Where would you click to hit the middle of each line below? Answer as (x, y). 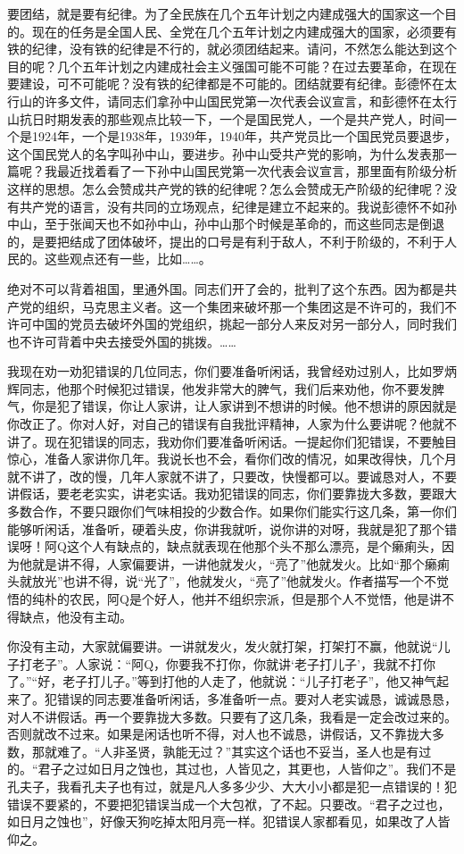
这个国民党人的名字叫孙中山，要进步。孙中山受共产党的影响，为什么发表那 (226, 153)
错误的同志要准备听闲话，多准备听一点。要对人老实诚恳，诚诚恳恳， (257, 698)
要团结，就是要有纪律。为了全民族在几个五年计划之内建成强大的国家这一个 (226, 13)
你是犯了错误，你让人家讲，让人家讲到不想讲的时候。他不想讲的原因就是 (244, 406)
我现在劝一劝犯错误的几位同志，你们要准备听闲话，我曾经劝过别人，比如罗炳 (232, 371)
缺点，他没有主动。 (75, 616)
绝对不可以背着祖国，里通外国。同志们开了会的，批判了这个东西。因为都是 (226, 288)
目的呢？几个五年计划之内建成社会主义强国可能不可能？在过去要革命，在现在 (232, 66)
